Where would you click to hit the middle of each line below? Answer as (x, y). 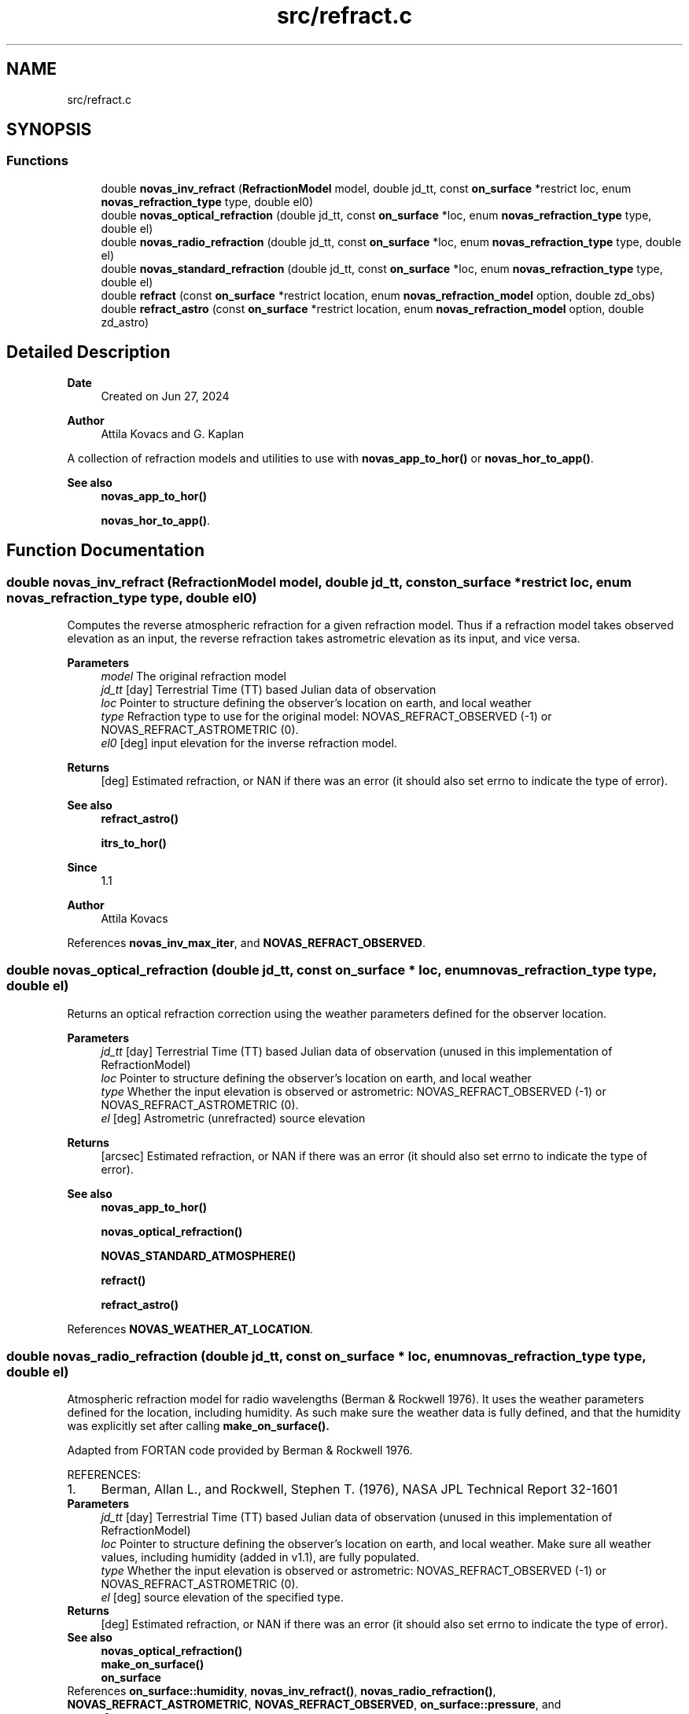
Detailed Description (88, 352)
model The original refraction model (193, 676)
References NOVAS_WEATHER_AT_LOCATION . (190, 1329)
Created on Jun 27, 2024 (165, 396)
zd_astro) (125, 322)
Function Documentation (105, 551)
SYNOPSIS (49, 130)
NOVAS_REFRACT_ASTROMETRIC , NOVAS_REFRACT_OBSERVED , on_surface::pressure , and (314, 1705)
